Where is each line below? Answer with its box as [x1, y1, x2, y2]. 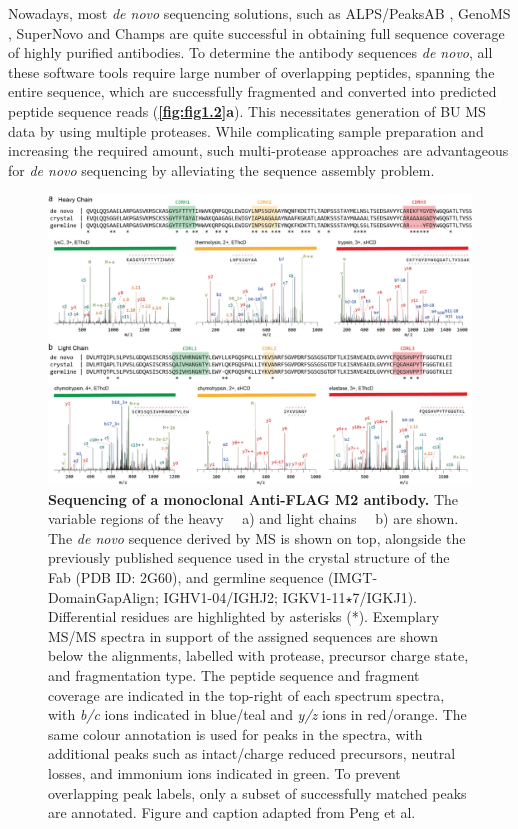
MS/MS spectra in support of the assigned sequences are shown [48, 625, 438, 646]
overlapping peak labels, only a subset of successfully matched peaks [48, 782, 467, 803]
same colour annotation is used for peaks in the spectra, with [48, 723, 423, 744]
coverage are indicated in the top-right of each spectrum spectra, [48, 684, 445, 705]
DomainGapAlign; [48, 586, 159, 607]
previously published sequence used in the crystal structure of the [48, 547, 450, 568]
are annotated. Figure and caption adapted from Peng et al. [48, 802, 416, 823]
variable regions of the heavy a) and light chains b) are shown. [48, 508, 459, 529]
